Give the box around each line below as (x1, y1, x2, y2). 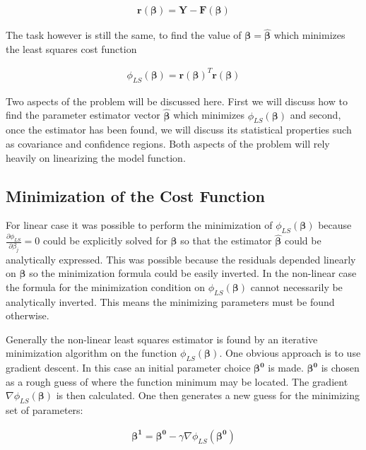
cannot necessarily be (250, 279, 343, 294)
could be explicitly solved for (42, 233, 167, 248)
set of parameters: (6, 403, 83, 418)
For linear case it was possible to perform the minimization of (6, 218, 273, 232)
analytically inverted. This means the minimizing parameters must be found (6, 294, 335, 309)
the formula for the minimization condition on (6, 279, 206, 294)
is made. (268, 360, 304, 375)
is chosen (321, 360, 360, 375)
